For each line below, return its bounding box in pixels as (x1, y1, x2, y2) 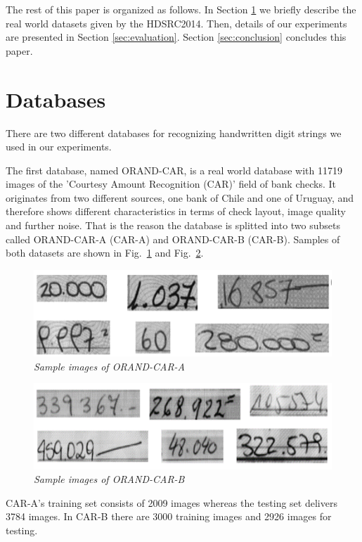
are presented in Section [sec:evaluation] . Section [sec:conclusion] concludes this (6, 30, 347, 44)
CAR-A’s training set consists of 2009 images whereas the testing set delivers (6, 495, 337, 510)
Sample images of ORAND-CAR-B (34, 472, 185, 486)
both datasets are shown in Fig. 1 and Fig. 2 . (6, 245, 204, 260)
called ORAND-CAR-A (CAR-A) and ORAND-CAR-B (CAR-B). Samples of (6, 231, 340, 246)
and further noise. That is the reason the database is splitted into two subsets (6, 218, 341, 233)
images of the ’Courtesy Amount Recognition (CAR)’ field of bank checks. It (6, 176, 337, 191)
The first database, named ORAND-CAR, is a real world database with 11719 (6, 162, 342, 177)
